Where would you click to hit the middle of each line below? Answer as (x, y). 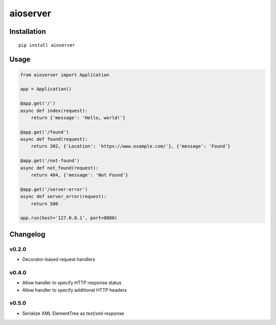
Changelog (27, 234)
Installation (28, 31)
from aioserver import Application (65, 75)
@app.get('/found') (44, 132)
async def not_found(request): (60, 168)
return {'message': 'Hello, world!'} (78, 117)
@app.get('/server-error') (54, 189)
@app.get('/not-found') (50, 161)
